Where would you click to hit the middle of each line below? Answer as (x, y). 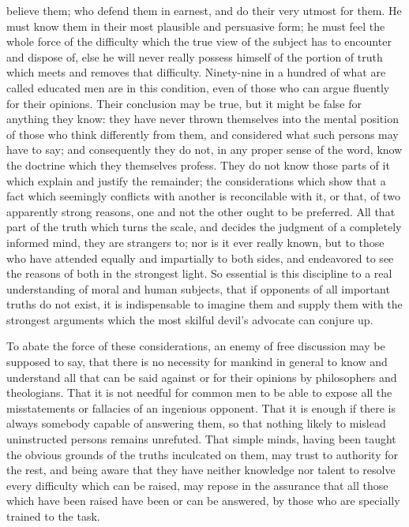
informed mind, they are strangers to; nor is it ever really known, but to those (195, 242)
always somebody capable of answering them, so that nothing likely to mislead (196, 423)
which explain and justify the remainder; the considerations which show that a (196, 180)
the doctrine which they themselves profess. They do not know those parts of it (198, 164)
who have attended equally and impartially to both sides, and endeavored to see (200, 258)
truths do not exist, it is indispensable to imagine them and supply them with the (204, 304)
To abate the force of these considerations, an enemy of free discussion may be (196, 346)
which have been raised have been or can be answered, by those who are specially (203, 501)
